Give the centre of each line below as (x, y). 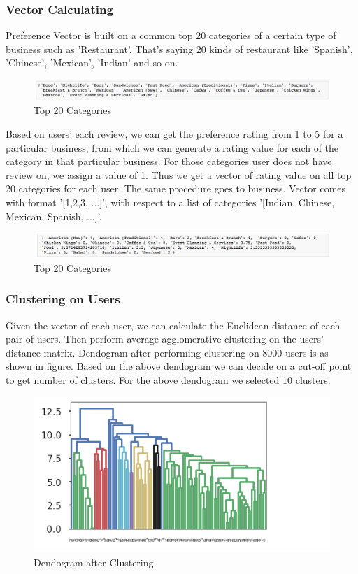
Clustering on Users (63, 299)
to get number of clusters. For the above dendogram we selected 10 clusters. (168, 379)
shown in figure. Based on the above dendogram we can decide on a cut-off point (179, 366)
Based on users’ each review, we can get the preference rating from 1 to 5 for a (174, 134)
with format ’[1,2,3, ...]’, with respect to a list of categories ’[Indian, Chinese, (170, 202)
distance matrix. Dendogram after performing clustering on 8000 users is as (167, 352)
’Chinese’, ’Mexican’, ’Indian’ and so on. (92, 63)
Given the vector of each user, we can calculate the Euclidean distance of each (173, 325)
